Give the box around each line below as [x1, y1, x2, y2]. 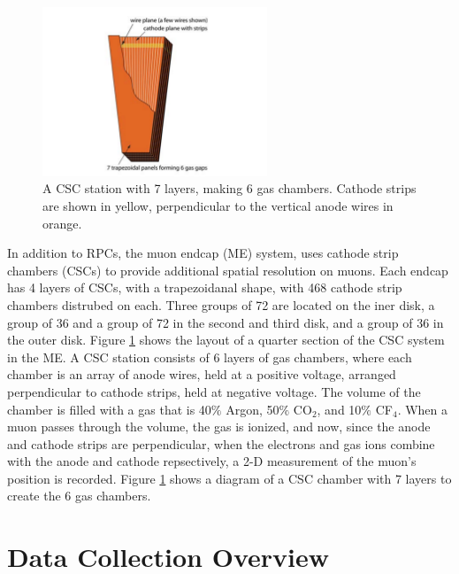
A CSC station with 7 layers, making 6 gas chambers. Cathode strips [42, 179, 417, 198]
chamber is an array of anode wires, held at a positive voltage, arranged [7, 365, 396, 384]
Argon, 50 [226, 399, 279, 418]
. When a [397, 399, 448, 418]
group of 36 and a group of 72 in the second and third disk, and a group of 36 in [7, 313, 444, 331]
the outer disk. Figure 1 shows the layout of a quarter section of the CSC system [7, 330, 445, 349]
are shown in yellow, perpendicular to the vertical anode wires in [42, 196, 394, 214]
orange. [42, 213, 82, 232]
